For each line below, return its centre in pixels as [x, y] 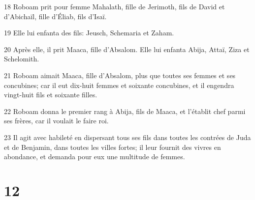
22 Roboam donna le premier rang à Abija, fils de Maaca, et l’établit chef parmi [125, 111]
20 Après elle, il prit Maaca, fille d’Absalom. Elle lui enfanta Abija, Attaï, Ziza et [127, 49]
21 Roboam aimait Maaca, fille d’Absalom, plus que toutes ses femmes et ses [120, 75]
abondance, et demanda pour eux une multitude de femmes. [95, 157]
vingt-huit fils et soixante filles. [51, 95]
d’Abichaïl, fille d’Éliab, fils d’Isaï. [55, 16]
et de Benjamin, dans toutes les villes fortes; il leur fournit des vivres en [112, 147]
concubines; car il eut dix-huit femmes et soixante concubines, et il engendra [119, 85]
